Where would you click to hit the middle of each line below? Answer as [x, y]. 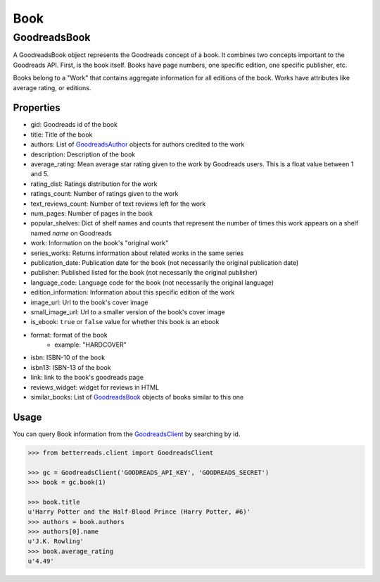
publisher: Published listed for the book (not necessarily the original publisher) [144, 273]
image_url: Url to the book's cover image [89, 302]
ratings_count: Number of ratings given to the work [104, 194]
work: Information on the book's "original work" [100, 243]
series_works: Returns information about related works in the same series [137, 253]
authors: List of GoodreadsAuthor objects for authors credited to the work [138, 144]
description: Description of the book [83, 154]
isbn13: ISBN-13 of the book [71, 367]
